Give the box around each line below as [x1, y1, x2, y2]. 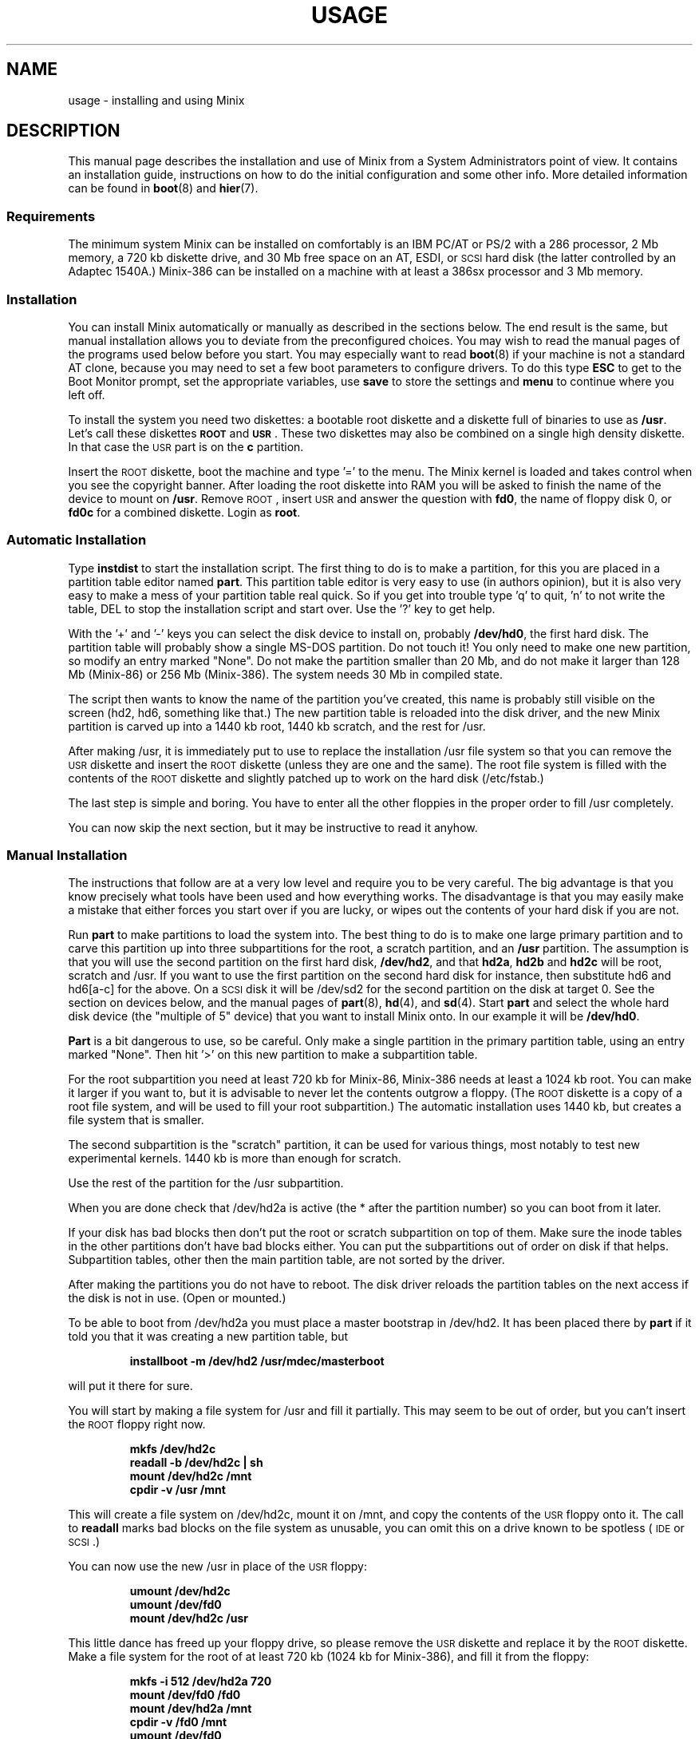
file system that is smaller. [68, 1113, 204, 1127]
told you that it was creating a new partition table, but [68, 1329, 349, 1344]
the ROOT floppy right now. [68, 1417, 206, 1432]
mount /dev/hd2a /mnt [129, 1701, 252, 1716]
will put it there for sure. [68, 1379, 193, 1393]
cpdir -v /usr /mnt [129, 1483, 226, 1497]
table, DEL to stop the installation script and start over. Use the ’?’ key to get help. [68, 601, 496, 616]
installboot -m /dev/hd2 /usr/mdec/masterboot [129, 1354, 385, 1369]
